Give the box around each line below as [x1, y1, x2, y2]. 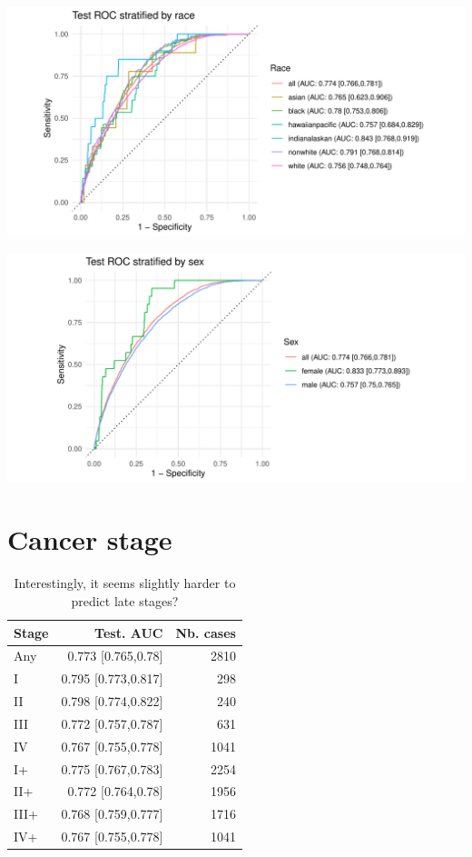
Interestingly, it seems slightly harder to [14, 573, 236, 593]
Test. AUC [94, 623, 163, 642]
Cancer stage [7, 521, 172, 558]
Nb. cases [175, 623, 236, 642]
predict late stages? [71, 591, 179, 610]
